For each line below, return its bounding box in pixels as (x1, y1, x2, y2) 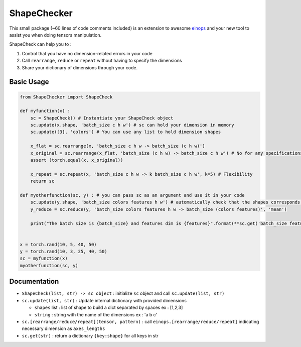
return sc (30, 178, 55, 184)
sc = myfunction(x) (20, 256, 68, 261)
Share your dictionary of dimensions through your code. (22, 64, 138, 70)
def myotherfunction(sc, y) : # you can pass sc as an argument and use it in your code (20, 192, 245, 198)
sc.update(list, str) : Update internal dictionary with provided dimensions (22, 297, 187, 303)
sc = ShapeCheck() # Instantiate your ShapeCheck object (30, 115, 174, 121)
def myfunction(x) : (20, 108, 70, 114)
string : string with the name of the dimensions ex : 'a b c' (34, 311, 158, 317)
